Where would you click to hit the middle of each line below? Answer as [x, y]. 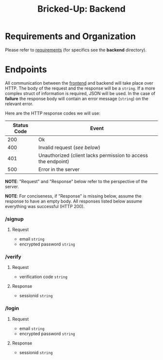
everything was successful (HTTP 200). [45, 206]
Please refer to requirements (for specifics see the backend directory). [76, 50]
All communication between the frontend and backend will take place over [79, 83]
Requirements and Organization [70, 36]
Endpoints [26, 70]
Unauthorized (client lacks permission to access [93, 155]
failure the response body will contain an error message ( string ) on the [77, 98]
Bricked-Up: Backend [81, 9]
